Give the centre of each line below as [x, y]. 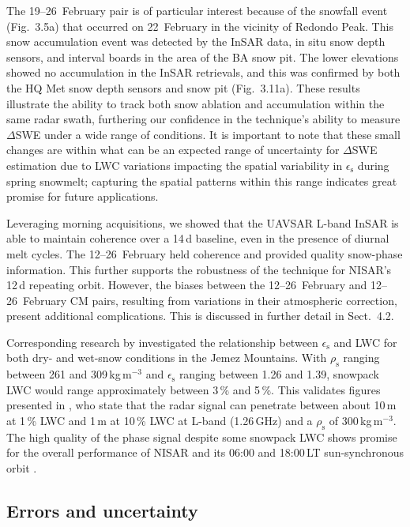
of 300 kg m [356, 421]
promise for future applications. [83, 196]
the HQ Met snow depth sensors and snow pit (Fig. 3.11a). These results [183, 87]
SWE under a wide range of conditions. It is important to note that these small [208, 134]
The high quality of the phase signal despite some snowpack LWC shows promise [202, 437]
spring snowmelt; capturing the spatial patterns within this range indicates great [202, 181]
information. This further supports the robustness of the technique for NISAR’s [199, 269]
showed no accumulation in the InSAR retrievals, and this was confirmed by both [203, 72]
